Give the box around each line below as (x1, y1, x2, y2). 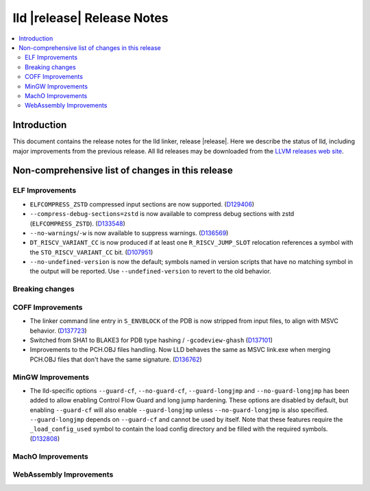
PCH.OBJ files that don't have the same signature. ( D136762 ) (29, 355, 202, 363)
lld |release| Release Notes (12, 10, 169, 25)
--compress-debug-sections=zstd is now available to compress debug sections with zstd (29, 210, 295, 218)
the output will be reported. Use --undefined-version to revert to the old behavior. (29, 267, 271, 276)
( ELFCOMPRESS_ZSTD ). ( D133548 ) (29, 219, 126, 228)
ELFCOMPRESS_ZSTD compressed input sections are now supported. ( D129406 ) (29, 200, 255, 208)
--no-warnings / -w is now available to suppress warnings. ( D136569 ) (29, 228, 229, 237)
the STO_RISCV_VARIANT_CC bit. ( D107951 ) (29, 248, 153, 256)
